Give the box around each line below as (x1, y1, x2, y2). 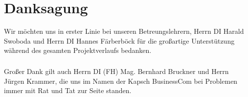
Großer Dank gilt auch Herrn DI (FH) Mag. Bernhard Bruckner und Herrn (4, 66, 229, 76)
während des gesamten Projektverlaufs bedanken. (4, 45, 152, 55)
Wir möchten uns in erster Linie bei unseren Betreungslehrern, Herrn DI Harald (4, 26, 244, 36)
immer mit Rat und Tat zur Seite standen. (4, 85, 132, 96)
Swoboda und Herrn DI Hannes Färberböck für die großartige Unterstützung (4, 35, 235, 46)
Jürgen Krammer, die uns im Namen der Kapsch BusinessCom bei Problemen (4, 75, 238, 86)
